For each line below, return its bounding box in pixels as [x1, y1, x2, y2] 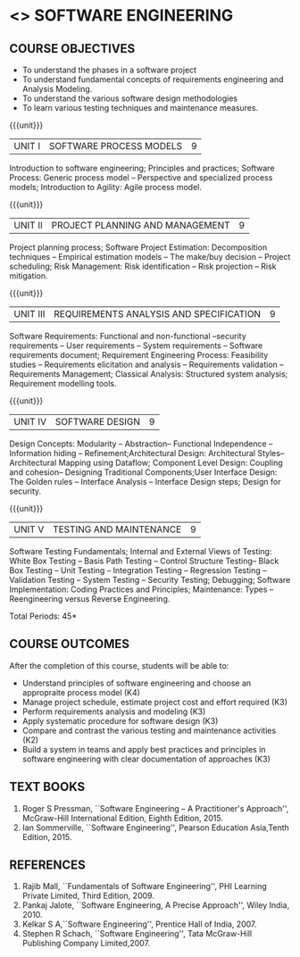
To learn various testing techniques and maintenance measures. [21, 103, 259, 112]
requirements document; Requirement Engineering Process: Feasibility [9, 350, 269, 360]
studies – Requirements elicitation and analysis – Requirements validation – [9, 359, 284, 370]
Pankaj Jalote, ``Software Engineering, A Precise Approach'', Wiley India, [21, 900, 290, 911]
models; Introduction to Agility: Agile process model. [9, 182, 203, 192]
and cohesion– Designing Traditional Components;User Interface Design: [9, 467, 278, 478]
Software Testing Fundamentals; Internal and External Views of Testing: [9, 546, 272, 556]
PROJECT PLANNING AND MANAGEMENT [51, 220, 230, 231]
